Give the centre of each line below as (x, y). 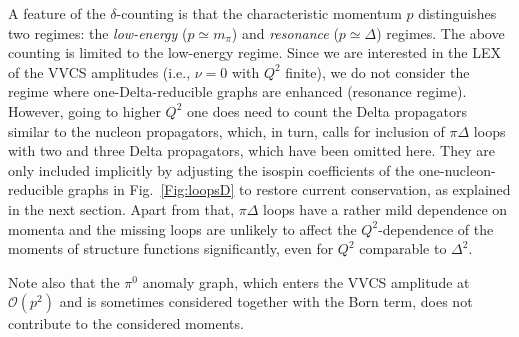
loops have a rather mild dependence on (385, 208)
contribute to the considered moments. (126, 323)
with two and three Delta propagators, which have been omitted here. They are (251, 150)
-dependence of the (436, 228)
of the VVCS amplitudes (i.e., (99, 71)
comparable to (403, 248)
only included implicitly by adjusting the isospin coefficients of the (211, 169)
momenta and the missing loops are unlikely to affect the (182, 228)
